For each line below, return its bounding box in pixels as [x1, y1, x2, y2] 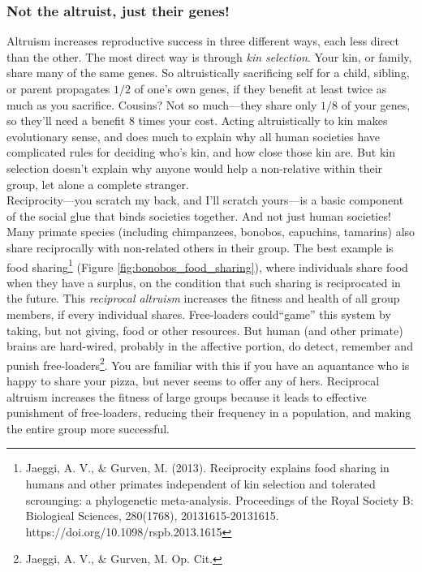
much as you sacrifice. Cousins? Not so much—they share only [6, 96, 317, 113]
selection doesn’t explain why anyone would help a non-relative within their [6, 159, 383, 176]
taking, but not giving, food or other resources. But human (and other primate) [6, 321, 403, 338]
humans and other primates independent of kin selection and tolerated [25, 475, 376, 492]
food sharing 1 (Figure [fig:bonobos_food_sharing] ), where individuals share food [6, 256, 408, 275]
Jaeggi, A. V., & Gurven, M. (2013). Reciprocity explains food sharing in [25, 459, 390, 476]
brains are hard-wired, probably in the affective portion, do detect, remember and [6, 338, 413, 355]
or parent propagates [6, 80, 110, 97]
